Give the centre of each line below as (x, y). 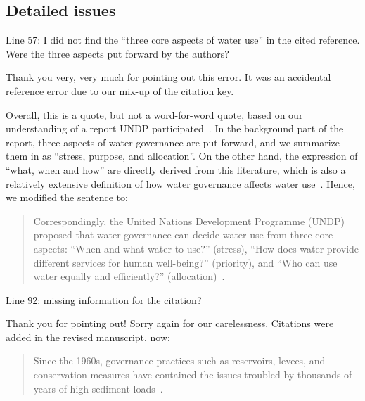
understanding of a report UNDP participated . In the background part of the (175, 128)
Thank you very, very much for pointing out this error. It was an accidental (168, 77)
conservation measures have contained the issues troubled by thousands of (193, 375)
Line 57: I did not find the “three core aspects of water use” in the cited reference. (183, 40)
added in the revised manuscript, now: (88, 337)
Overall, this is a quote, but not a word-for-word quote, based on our (154, 114)
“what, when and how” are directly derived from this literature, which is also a (176, 169)
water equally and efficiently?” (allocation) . (129, 276)
